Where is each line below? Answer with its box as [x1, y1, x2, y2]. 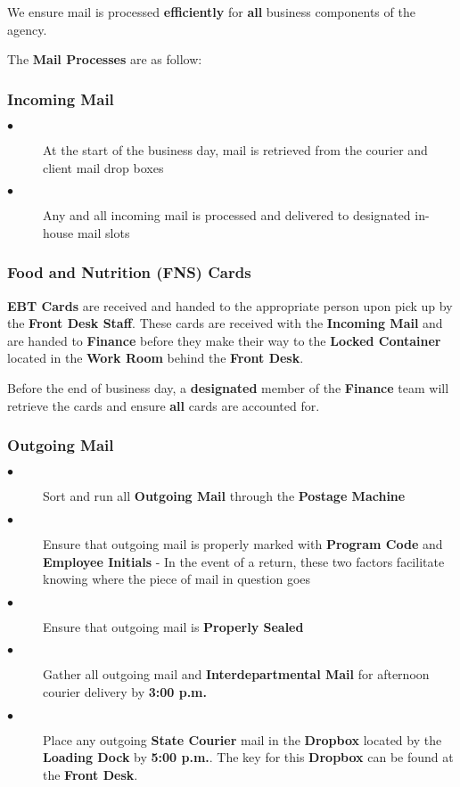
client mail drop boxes [43, 158, 164, 176]
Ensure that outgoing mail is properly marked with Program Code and [43, 534, 443, 553]
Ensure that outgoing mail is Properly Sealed [43, 617, 304, 635]
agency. [7, 20, 47, 38]
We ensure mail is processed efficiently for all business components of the [7, 3, 415, 20]
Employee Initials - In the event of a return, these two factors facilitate [43, 552, 445, 570]
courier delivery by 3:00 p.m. [43, 682, 208, 701]
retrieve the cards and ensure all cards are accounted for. [7, 396, 320, 414]
